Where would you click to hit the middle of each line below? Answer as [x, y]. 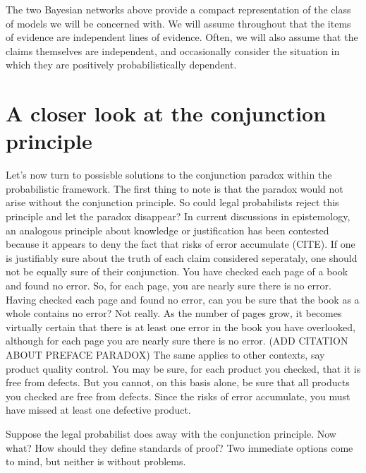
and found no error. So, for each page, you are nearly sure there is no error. [169, 286]
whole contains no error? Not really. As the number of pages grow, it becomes [174, 313]
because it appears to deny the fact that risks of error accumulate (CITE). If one [181, 244]
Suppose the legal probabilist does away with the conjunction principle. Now [171, 433]
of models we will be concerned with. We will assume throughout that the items [178, 23]
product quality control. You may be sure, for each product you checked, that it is [183, 368]
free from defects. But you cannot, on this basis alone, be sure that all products [178, 382]
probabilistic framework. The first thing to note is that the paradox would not [175, 188]
